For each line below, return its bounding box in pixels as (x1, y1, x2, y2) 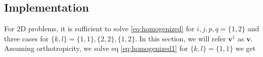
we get (235, 43, 256, 53)
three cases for (4, 33, 49, 43)
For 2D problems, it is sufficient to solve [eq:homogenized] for (4, 23, 194, 34)
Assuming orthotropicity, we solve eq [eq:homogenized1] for (4, 43, 188, 53)
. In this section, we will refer (135, 33, 226, 43)
